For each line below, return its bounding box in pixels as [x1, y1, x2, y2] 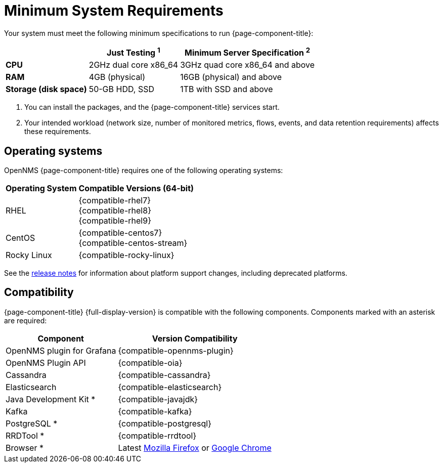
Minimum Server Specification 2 [185, 46, 311, 58]
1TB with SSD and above [180, 84, 273, 95]
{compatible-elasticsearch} [118, 381, 222, 392]
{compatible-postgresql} [118, 418, 212, 429]
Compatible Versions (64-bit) [78, 183, 194, 193]
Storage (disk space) [6, 84, 87, 95]
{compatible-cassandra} [118, 369, 211, 380]
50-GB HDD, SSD [88, 84, 154, 95]
